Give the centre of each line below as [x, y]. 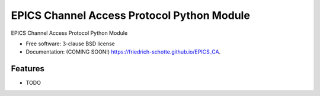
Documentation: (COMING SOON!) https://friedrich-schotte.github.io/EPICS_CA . [123, 52]
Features [28, 69]
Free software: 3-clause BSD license [70, 44]
